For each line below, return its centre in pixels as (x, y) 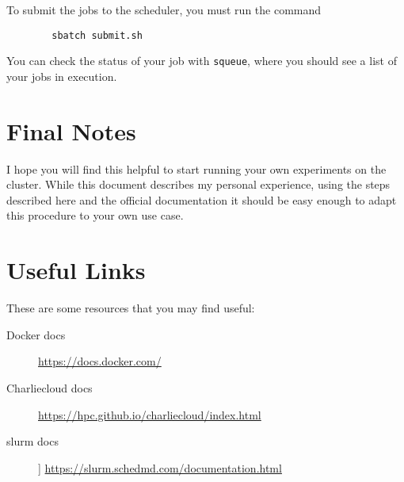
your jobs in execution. (62, 76)
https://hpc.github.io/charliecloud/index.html (150, 414)
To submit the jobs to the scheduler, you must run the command (164, 10)
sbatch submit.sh (97, 35)
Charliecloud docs (50, 387)
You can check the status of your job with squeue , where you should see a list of (202, 61)
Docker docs (36, 334)
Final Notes (71, 130)
